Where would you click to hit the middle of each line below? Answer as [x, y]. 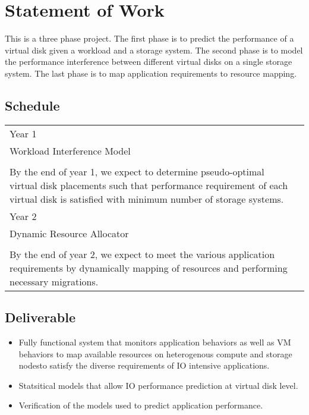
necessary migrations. [54, 281]
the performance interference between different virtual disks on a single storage [149, 62]
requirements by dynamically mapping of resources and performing [149, 268]
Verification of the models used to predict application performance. [141, 405]
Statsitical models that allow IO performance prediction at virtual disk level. [158, 385]
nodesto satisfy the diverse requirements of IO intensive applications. [144, 365]
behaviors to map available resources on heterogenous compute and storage [155, 353]
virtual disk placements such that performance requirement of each [149, 185]
